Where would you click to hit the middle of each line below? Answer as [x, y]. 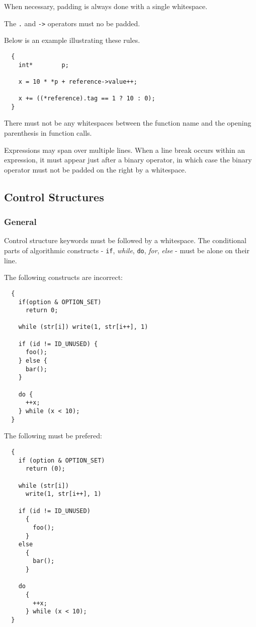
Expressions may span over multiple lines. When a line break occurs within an [125, 150]
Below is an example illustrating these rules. [72, 40]
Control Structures [54, 196]
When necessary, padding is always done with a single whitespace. [106, 6]
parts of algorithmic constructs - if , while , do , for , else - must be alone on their [127, 250]
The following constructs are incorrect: [63, 277]
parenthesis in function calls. [48, 133]
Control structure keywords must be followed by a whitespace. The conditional [125, 240]
